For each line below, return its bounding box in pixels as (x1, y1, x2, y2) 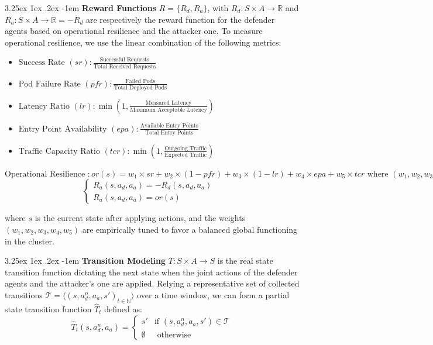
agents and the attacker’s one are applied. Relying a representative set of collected (5, 277, 300, 289)
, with (207, 2, 229, 13)
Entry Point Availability (18, 125, 107, 133)
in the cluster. (5, 234, 54, 247)
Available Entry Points (140, 123, 198, 129)
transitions (5, 288, 43, 301)
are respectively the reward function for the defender (85, 13, 275, 25)
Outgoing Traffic (164, 145, 207, 151)
